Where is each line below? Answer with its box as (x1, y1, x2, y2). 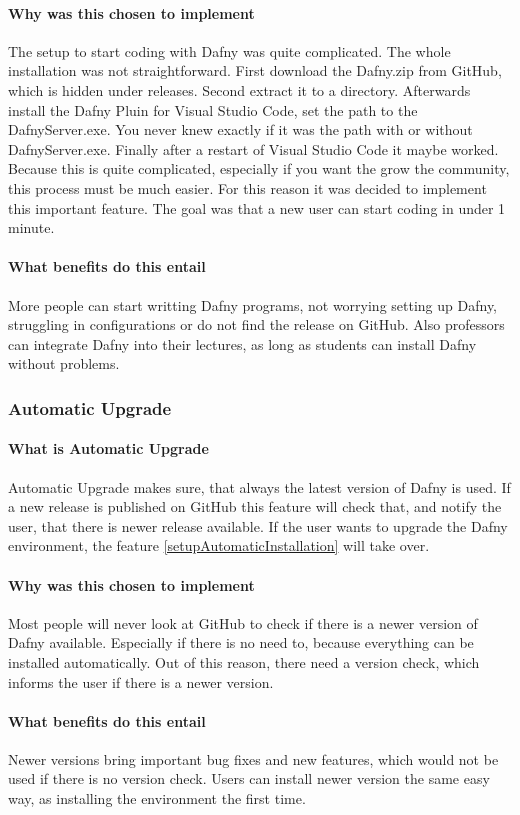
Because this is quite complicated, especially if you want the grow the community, (8, 158, 510, 179)
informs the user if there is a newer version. (8, 671, 274, 692)
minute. (8, 217, 55, 238)
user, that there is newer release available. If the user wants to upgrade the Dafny (8, 515, 508, 536)
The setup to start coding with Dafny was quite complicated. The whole (8, 40, 451, 61)
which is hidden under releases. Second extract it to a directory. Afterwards (8, 79, 471, 100)
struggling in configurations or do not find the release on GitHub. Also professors (8, 314, 505, 335)
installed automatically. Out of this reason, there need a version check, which (8, 651, 480, 672)
